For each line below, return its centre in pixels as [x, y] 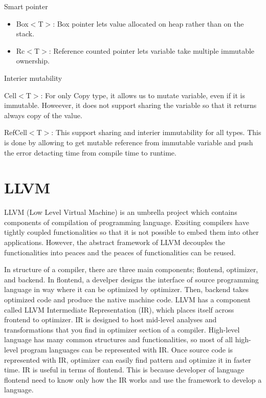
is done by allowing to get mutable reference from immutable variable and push [129, 142]
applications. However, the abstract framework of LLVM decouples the [115, 242]
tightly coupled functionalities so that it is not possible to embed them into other [131, 232]
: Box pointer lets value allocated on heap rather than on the [148, 23]
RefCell [16, 132]
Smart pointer [26, 6]
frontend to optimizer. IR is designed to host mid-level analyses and [110, 319]
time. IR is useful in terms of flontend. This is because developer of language [124, 370]
